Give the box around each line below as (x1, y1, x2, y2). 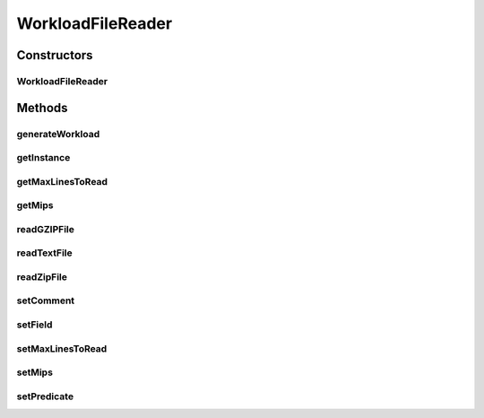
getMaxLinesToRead (16, 175, 108, 187)
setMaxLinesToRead (16, 342, 108, 354)
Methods (16, 100, 68, 116)
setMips (16, 366, 54, 379)
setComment (16, 294, 75, 307)
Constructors (16, 48, 93, 63)
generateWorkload (16, 127, 100, 140)
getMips (16, 199, 54, 212)
